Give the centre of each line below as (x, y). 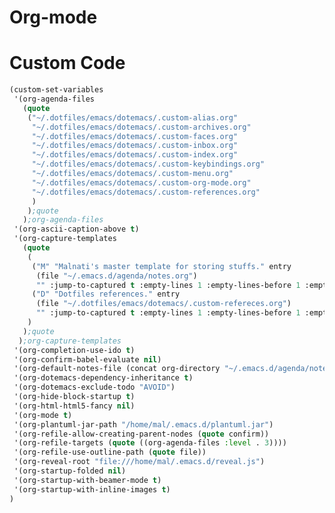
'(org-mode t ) (43, 415)
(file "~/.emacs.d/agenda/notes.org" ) (116, 276)
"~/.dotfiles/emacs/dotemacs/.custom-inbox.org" (135, 146)
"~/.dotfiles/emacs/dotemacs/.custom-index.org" (135, 155)
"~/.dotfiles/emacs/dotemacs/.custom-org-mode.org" (141, 182)
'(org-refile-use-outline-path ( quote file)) (110, 452)
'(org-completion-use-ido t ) (74, 350)
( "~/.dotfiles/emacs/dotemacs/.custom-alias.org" (133, 117)
